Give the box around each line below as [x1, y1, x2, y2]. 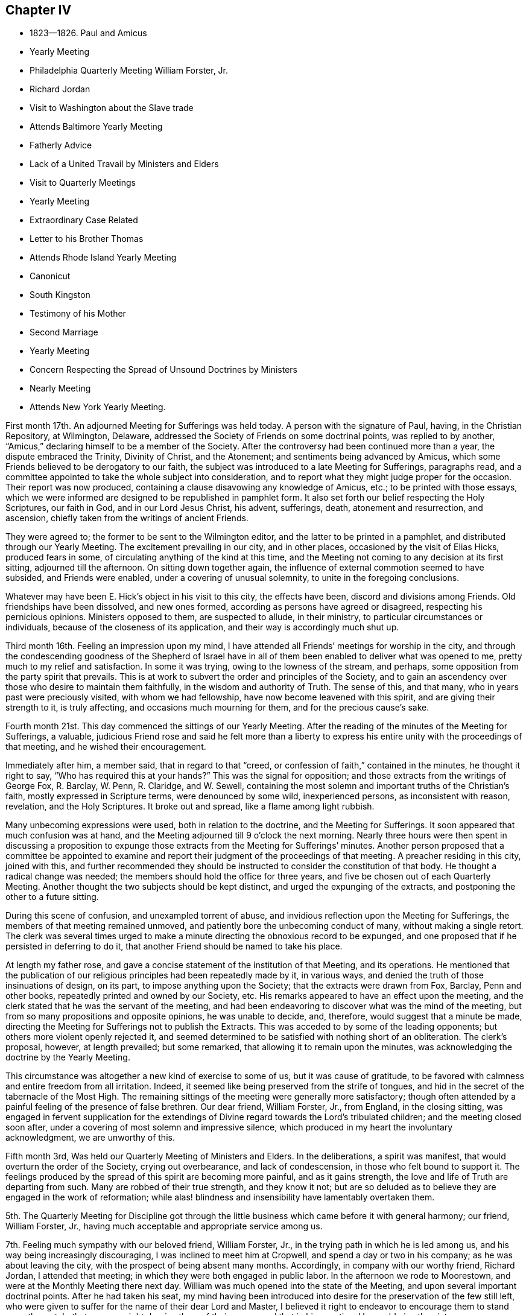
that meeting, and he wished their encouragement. [5, 741, 206, 752]
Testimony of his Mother [30, 308, 126, 319]
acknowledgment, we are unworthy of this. [5, 1132, 175, 1143]
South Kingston [30, 290, 90, 300]
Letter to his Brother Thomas [30, 233, 144, 244]
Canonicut [30, 271, 71, 282]
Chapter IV [5, 2, 72, 17]
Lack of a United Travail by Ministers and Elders [30, 159, 219, 170]
